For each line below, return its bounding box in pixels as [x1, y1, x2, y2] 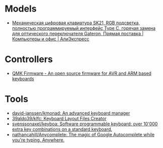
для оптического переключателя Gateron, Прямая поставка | [12, 30, 144, 36]
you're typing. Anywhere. [12, 137, 65, 143]
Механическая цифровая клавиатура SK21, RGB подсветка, [12, 20, 140, 26]
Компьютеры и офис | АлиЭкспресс [12, 36, 90, 42]
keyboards [12, 75, 34, 81]
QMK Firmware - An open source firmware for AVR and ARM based [12, 70, 152, 76]
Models [5, 3, 37, 15]
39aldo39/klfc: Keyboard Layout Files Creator [12, 115, 107, 121]
